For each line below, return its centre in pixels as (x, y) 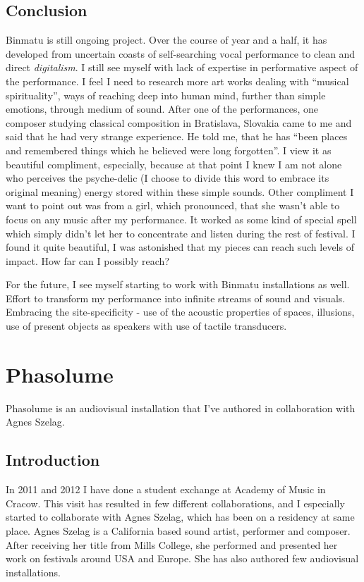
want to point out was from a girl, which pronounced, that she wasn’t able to (173, 205)
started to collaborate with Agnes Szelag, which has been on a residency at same (180, 517)
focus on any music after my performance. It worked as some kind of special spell (181, 219)
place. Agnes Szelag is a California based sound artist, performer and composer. (178, 530)
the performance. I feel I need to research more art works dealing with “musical (177, 81)
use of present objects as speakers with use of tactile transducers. (146, 326)
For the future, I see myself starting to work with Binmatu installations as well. (178, 284)
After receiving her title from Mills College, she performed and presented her (172, 544)
